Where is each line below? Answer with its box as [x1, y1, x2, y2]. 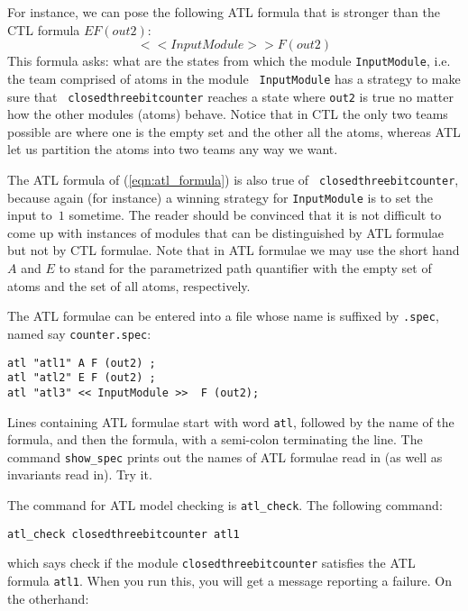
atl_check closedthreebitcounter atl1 [7, 527, 240, 541]
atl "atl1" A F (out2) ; [7, 356, 156, 369]
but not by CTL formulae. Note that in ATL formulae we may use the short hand [7, 241, 460, 260]
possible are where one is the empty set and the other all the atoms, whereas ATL [7, 122, 461, 141]
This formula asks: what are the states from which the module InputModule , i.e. [7, 51, 451, 70]
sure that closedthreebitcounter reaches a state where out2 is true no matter [7, 87, 454, 105]
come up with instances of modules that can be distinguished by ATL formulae [7, 223, 445, 242]
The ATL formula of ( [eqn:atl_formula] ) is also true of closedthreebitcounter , [7, 169, 459, 188]
